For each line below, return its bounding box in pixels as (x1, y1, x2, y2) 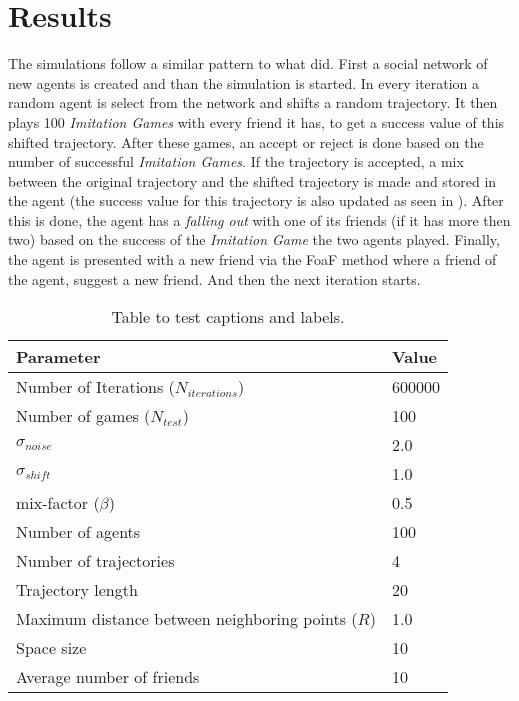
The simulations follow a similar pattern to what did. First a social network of (8, 53, 488, 74)
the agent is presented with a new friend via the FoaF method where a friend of (8, 249, 497, 270)
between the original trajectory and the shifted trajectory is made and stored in (8, 170, 497, 191)
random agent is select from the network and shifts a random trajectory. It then (8, 92, 498, 113)
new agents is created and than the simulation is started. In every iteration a (8, 72, 480, 93)
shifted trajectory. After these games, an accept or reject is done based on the (8, 131, 484, 152)
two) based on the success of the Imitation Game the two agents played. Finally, (8, 229, 500, 250)
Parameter (16, 345, 101, 369)
